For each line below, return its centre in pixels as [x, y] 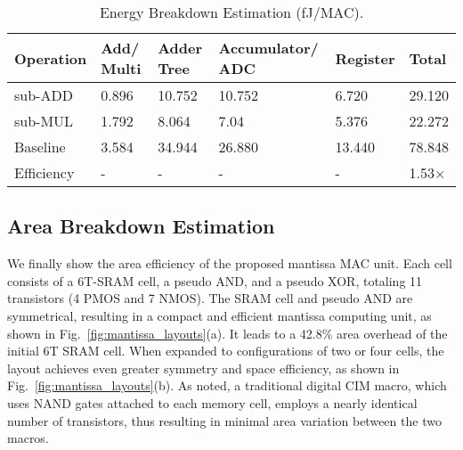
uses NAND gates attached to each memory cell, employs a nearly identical [212, 402]
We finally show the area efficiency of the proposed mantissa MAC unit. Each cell [230, 263]
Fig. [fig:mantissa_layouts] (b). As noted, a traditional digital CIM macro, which [227, 385]
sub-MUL [44, 121]
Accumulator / [268, 48]
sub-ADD [44, 95]
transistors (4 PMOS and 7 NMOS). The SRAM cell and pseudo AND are [210, 298]
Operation [51, 58]
